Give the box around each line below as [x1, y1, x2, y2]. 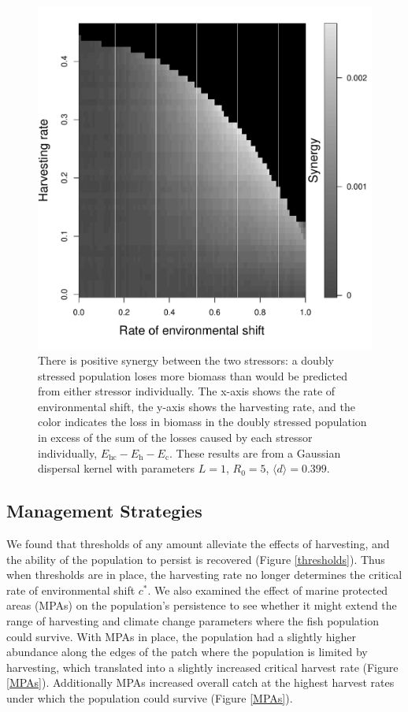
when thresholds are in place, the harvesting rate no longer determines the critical [6, 566, 402, 583]
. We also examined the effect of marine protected [147, 581, 388, 598]
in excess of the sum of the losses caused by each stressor [38, 429, 313, 446]
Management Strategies [6, 499, 202, 523]
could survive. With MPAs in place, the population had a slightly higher [6, 628, 356, 644]
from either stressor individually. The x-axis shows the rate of [38, 383, 336, 399]
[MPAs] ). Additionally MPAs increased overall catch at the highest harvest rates [6, 674, 395, 691]
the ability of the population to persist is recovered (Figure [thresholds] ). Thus [6, 551, 385, 567]
